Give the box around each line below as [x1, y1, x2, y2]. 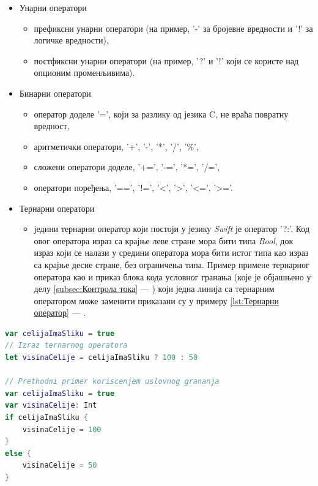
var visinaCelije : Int [5, 401, 97, 410]
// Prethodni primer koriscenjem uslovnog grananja [5, 377, 220, 386]
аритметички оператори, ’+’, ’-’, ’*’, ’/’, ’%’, [34, 140, 199, 152]
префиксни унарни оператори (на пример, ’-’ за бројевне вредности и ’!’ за [34, 21, 313, 34]
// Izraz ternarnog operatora [5, 341, 128, 350]
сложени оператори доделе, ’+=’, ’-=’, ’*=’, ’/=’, [34, 160, 220, 173]
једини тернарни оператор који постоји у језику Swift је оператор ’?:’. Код [34, 222, 310, 235]
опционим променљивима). [34, 66, 135, 79]
